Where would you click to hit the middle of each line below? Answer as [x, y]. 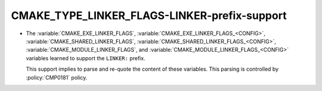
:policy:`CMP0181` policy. [57, 77]
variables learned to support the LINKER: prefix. [86, 58]
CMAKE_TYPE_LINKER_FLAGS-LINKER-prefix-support [149, 15]
